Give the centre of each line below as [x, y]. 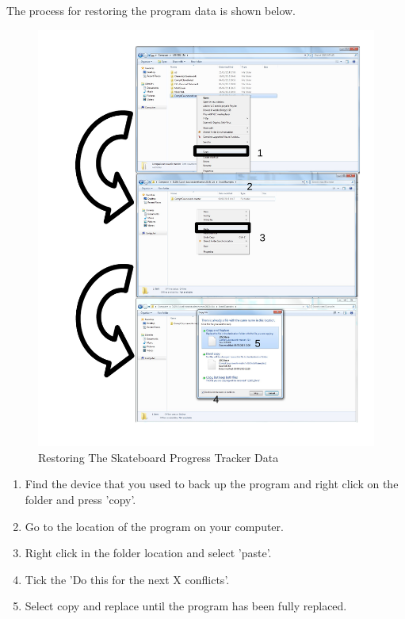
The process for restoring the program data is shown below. [151, 10]
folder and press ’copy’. [80, 499]
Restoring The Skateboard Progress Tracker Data [159, 457]
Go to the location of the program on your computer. [154, 526]
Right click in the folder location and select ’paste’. [148, 553]
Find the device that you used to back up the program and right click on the [212, 484]
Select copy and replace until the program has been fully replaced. [186, 606]
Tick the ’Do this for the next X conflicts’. [127, 579]
